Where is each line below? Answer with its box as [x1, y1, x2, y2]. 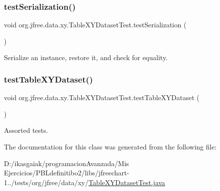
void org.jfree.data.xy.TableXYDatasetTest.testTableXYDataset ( [4, 92, 199, 103]
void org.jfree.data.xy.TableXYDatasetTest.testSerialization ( [4, 20, 187, 30]
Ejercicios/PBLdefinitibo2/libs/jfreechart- [4, 168, 130, 178]
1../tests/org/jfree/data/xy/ [4, 177, 88, 187]
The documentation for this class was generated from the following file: [4, 142, 217, 151]
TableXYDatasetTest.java [88, 177, 165, 187]
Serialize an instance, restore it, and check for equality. [4, 52, 168, 63]
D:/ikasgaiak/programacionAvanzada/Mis [4, 158, 129, 168]
